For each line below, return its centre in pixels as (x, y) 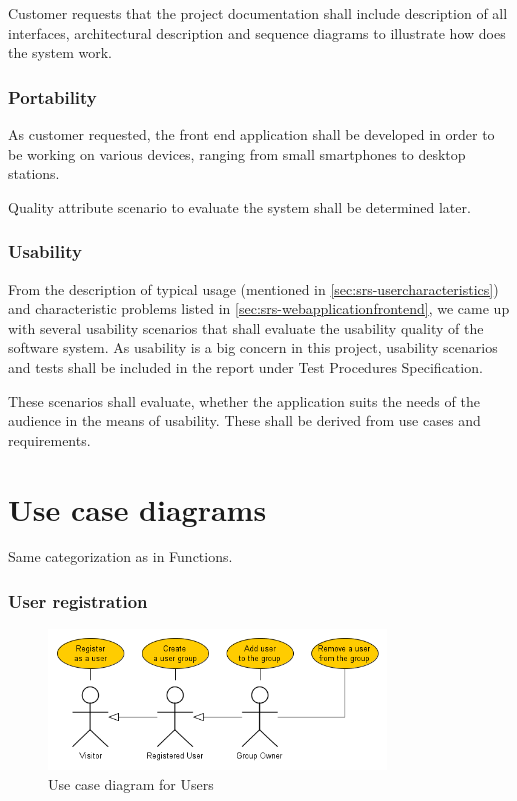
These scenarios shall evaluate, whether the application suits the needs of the (244, 400)
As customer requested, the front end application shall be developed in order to (251, 134)
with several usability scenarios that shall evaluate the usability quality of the (246, 327)
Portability (52, 96)
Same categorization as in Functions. (120, 556)
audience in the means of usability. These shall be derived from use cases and (244, 420)
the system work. (60, 52)
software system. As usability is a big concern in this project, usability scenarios (253, 347)
